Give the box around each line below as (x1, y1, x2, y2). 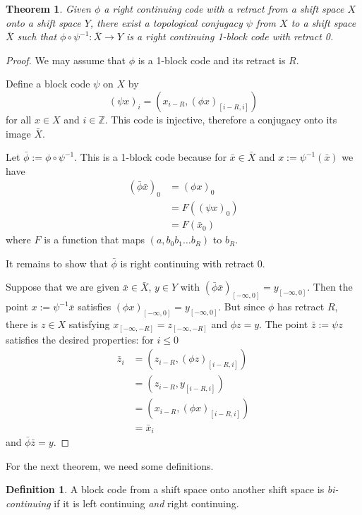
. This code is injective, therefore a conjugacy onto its (104, 111, 337, 126)
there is (6, 317, 38, 332)
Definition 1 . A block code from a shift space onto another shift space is (6, 482, 325, 497)
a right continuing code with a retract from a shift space (104, 1, 344, 16)
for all (6, 111, 32, 126)
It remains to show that (6, 255, 108, 270)
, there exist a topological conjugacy (90, 15, 243, 30)
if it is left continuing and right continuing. (54, 495, 239, 510)
